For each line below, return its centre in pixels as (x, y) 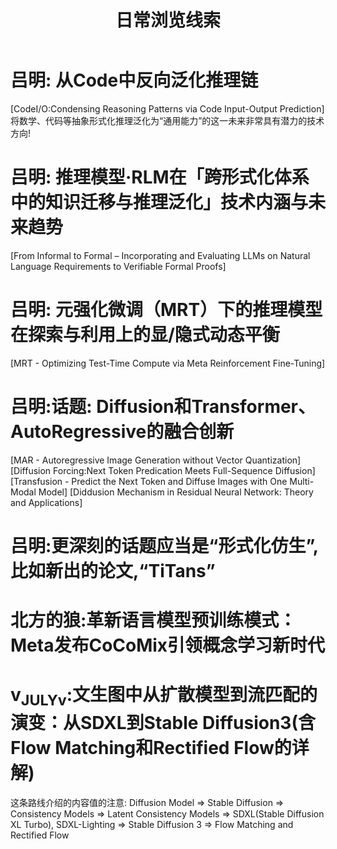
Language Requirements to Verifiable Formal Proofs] (118, 266)
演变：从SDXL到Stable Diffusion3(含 (163, 722)
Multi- (302, 481)
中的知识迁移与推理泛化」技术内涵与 (159, 202)
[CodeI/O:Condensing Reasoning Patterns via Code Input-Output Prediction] (167, 108)
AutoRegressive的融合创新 (122, 432)
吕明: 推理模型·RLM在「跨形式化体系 (160, 177)
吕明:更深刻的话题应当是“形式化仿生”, (165, 545)
